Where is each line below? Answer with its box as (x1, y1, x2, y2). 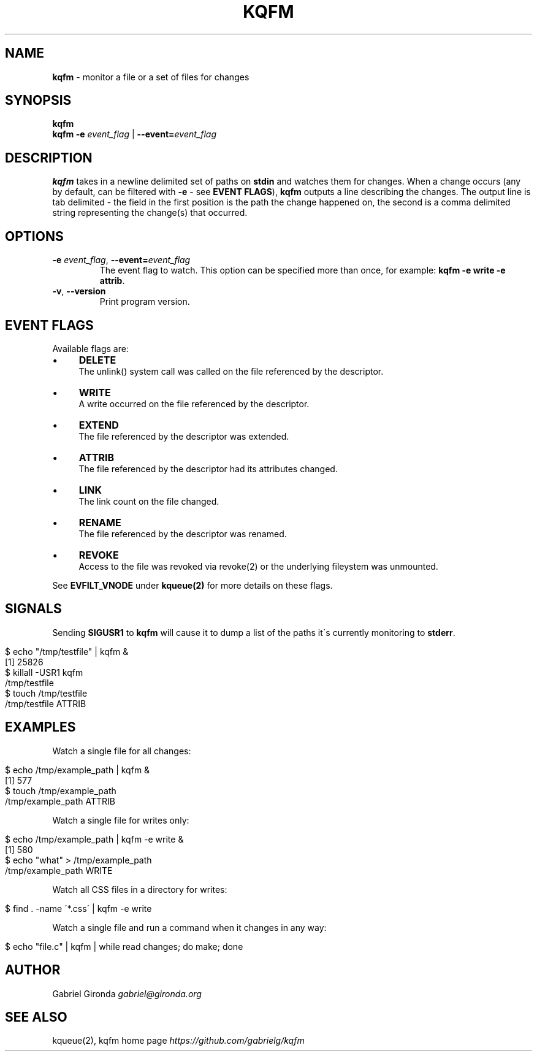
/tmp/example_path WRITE (5, 865, 113, 876)
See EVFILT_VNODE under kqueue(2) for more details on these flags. (52, 580, 333, 591)
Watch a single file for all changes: (52, 745, 191, 756)
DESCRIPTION (5, 150, 93, 166)
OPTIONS (5, 228, 64, 244)
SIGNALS (5, 601, 62, 617)
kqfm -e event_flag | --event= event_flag (52, 129, 217, 140)
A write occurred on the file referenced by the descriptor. (78, 398, 310, 409)
